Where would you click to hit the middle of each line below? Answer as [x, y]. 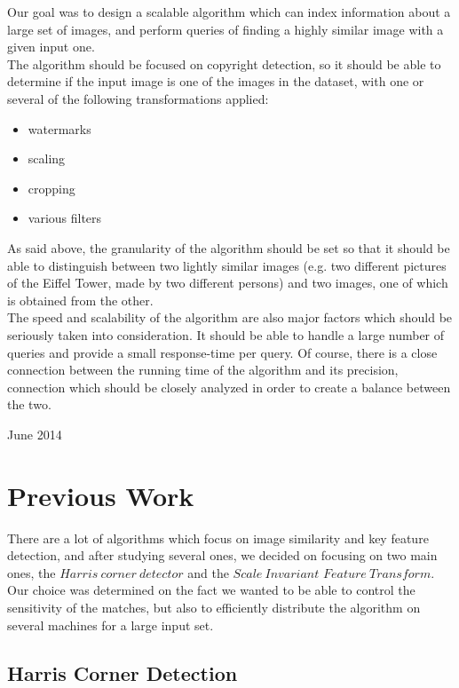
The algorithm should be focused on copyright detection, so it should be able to [224, 63]
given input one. [51, 47]
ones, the [32, 572]
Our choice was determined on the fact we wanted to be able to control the [211, 590]
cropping [51, 188]
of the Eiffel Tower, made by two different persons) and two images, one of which [228, 283]
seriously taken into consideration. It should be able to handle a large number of [226, 334]
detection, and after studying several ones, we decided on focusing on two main [222, 555]
